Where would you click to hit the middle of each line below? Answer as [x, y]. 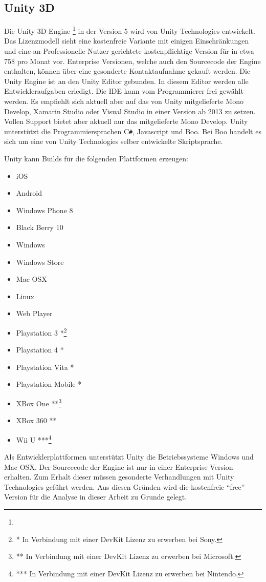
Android [29, 193]
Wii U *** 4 [34, 439]
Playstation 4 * [40, 350]
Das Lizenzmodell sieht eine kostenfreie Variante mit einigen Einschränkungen [127, 41]
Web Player [34, 313]
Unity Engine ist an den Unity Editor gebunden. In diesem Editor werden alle [126, 81]
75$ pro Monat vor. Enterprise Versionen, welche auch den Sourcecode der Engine [132, 61]
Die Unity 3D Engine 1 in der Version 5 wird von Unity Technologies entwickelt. [130, 30]
